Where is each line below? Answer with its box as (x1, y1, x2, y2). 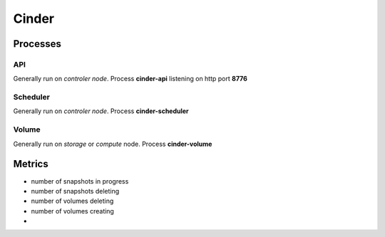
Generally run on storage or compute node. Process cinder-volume (13, 139, 212, 148)
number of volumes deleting (31, 196, 114, 206)
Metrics (13, 158, 49, 170)
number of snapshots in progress (31, 177, 129, 185)
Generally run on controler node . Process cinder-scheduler (13, 107, 189, 115)
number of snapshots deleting (31, 186, 120, 195)
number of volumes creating (31, 206, 114, 215)
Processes (13, 38, 62, 50)
